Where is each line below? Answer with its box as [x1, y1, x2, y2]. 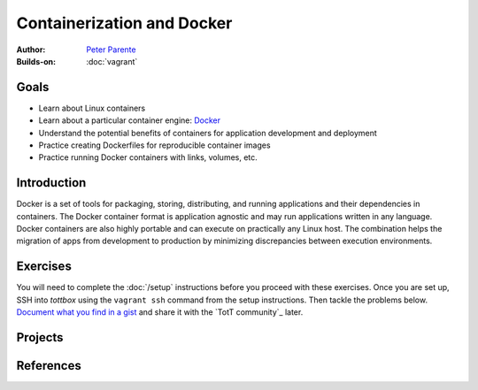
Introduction [16, 175, 87, 190]
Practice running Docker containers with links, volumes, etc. [38, 152, 258, 163]
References [16, 358, 81, 373]
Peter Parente [86, 44, 136, 55]
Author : [16, 44, 46, 55]
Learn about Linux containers [38, 103, 146, 113]
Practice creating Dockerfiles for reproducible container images [38, 140, 271, 150]
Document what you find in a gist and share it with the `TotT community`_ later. [16, 307, 304, 317]
